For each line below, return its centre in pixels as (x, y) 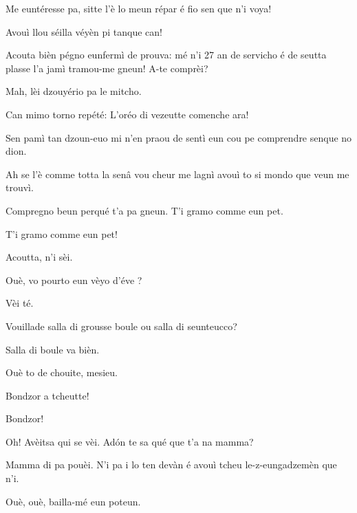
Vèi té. (20, 303)
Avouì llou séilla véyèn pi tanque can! (84, 31)
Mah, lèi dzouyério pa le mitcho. (74, 91)
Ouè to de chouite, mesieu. (62, 372)
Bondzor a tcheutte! (47, 395)
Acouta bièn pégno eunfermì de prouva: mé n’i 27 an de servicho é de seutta (166, 55)
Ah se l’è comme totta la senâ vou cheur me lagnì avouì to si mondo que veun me (177, 174)
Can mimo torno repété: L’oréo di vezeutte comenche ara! (127, 114)
